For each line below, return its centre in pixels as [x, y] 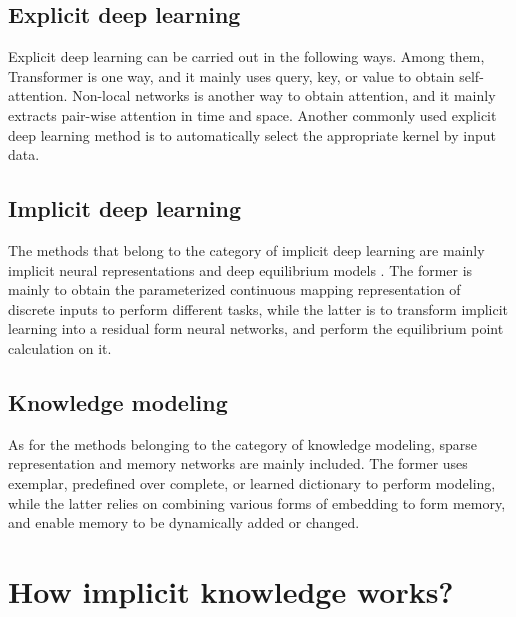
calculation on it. [60, 347]
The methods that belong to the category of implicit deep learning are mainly [246, 249]
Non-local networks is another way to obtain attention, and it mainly [284, 95]
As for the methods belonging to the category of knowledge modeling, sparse [243, 443]
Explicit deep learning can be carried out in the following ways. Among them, [246, 56]
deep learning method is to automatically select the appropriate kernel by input [252, 134]
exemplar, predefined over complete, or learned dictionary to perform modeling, [252, 482]
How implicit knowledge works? [231, 590]
